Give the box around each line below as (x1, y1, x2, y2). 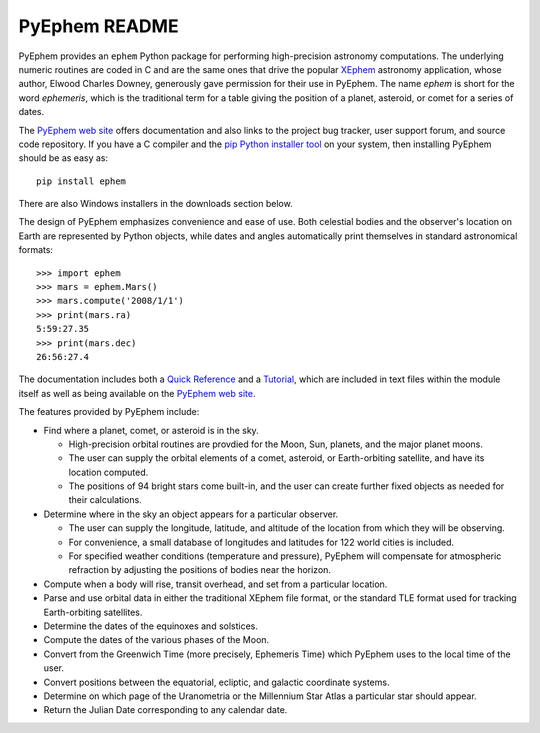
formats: (18, 244, 54, 256)
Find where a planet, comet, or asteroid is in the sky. (43, 424, 259, 436)
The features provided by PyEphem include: (18, 406, 200, 418)
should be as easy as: (18, 152, 109, 164)
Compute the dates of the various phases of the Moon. (43, 634, 270, 646)
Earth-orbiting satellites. (43, 606, 143, 618)
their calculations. (68, 494, 142, 506)
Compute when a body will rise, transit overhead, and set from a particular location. (43, 578, 388, 590)
